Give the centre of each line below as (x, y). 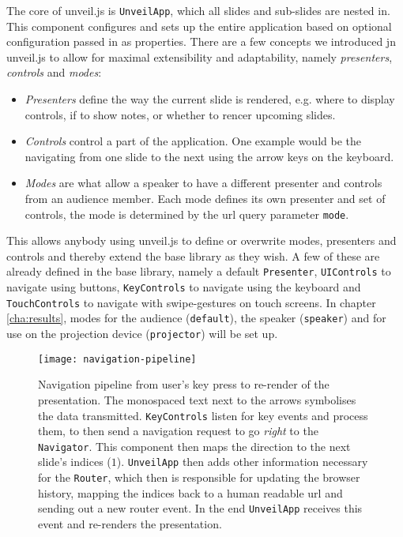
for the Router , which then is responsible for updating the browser (199, 477)
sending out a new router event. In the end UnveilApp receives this (200, 508)
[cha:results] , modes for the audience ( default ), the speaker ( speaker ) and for (196, 318)
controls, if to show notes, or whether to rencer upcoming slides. (180, 114)
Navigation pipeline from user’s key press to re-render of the (184, 384)
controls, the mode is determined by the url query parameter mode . (187, 214)
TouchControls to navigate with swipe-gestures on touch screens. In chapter (191, 302)
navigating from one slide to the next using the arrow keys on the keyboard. (209, 156)
